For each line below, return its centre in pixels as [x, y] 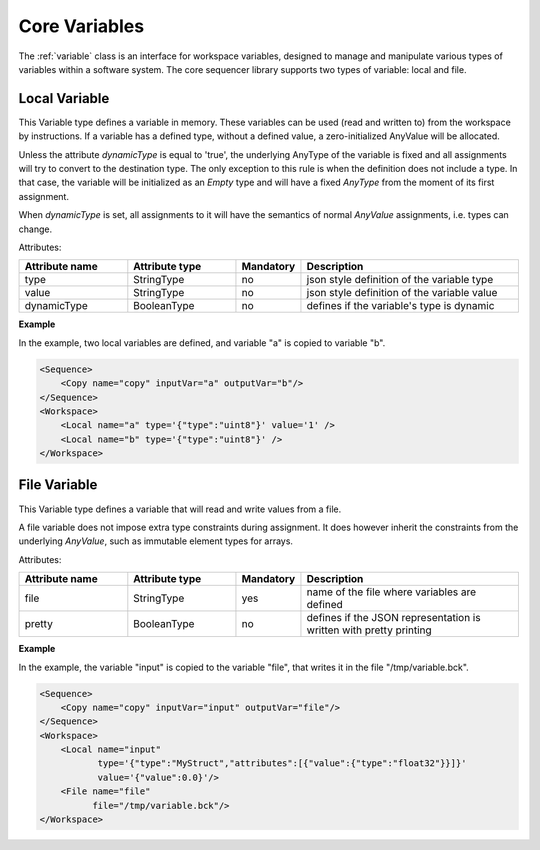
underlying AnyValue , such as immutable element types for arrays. [156, 541]
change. [35, 229]
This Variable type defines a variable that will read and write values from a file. [180, 509]
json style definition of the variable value [402, 293]
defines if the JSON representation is [393, 618]
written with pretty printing [369, 630]
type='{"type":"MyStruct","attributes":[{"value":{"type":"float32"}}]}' [282, 763]
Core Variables [81, 26]
